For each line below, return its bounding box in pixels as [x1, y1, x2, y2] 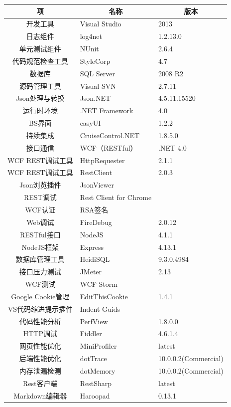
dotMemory [80, 365, 115, 376]
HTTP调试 [23, 328, 57, 339]
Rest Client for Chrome [80, 192, 152, 203]
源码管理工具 [19, 80, 61, 91]
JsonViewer [80, 180, 115, 190]
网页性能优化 [19, 341, 61, 351]
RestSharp [80, 378, 112, 388]
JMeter [80, 266, 102, 277]
